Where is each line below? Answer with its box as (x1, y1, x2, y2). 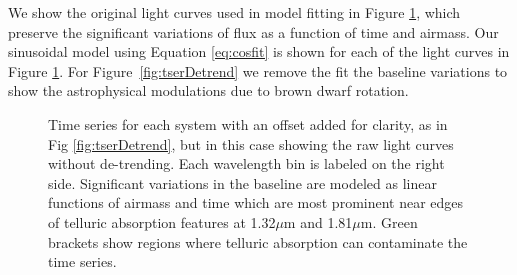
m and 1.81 (283, 211, 353, 232)
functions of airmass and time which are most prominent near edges (48, 192, 464, 213)
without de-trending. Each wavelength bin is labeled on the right (48, 153, 445, 174)
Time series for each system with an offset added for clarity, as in (48, 113, 448, 134)
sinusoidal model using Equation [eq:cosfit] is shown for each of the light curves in (8, 41, 510, 62)
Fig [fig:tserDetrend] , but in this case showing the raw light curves (48, 133, 454, 154)
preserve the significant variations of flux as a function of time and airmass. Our (8, 21, 499, 42)
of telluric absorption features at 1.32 (48, 211, 276, 232)
